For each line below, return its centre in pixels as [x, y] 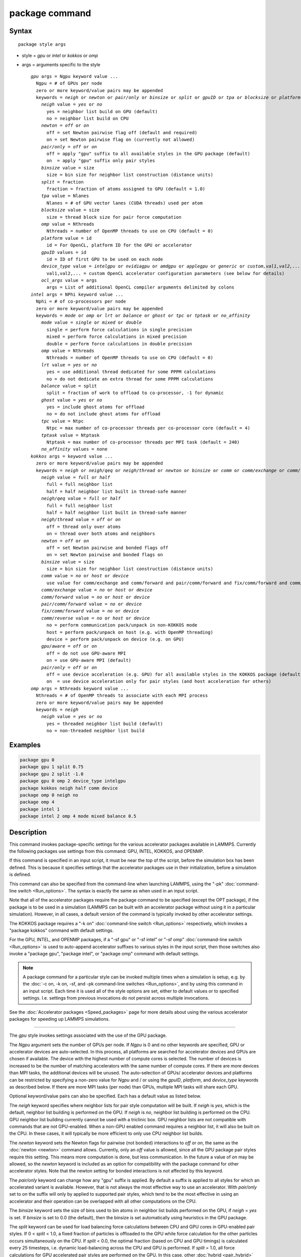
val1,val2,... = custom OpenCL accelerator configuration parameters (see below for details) [166, 273]
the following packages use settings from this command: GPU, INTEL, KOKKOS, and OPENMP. [107, 851]
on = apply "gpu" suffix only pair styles [101, 161]
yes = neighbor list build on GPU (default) [102, 111]
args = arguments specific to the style [61, 65]
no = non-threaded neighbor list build [96, 731]
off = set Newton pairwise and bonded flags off [107, 548]
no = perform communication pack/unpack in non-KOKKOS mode [122, 625]
